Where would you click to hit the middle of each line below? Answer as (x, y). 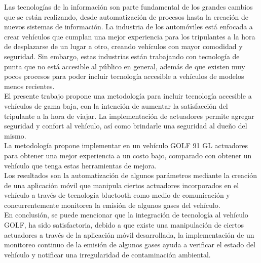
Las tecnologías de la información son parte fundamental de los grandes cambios (128, 7)
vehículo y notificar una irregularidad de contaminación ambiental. (107, 254)
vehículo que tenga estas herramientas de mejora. (80, 165)
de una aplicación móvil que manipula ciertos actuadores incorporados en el (122, 185)
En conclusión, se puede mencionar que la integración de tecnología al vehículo (126, 215)
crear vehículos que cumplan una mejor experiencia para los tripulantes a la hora (130, 36)
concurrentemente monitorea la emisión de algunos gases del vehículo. (112, 205)
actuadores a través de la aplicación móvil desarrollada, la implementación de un (129, 234)
